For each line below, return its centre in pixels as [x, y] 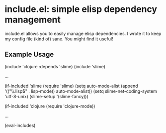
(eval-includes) [20, 125]
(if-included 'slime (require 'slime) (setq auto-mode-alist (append [71, 86]
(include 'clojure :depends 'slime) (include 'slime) [55, 66]
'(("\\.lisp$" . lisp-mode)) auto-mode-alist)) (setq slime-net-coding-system [81, 91]
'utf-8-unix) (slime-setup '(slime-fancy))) [47, 96]
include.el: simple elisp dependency [81, 9]
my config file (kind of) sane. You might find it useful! [59, 39]
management [33, 20]
